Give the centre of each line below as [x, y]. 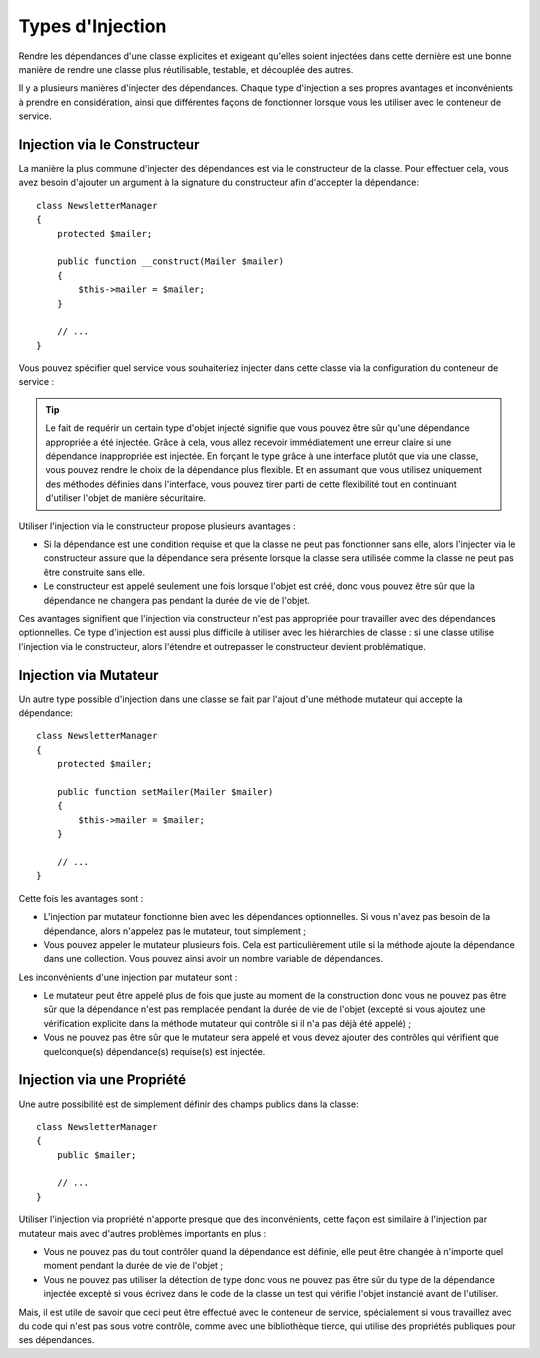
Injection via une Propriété [102, 1080]
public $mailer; [96, 1154]
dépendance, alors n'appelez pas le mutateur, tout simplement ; [175, 931]
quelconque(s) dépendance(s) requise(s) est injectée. [154, 1051]
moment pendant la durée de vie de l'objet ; [133, 1266]
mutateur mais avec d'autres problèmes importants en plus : [142, 1233]
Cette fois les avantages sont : [81, 898]
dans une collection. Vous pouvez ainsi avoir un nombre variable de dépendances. [213, 959]
